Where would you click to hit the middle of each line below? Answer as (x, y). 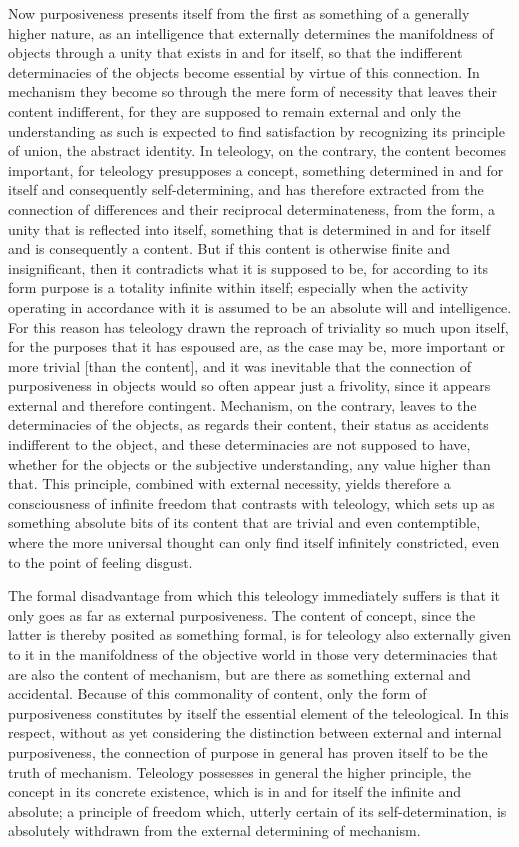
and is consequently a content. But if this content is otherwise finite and (229, 248)
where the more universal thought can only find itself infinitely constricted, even (254, 542)
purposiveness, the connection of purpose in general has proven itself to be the (248, 751)
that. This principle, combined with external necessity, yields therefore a (229, 483)
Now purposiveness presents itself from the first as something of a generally (239, 13)
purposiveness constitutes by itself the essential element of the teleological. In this (258, 712)
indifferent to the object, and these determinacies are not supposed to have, (239, 444)
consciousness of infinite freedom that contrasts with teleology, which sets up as (251, 502)
